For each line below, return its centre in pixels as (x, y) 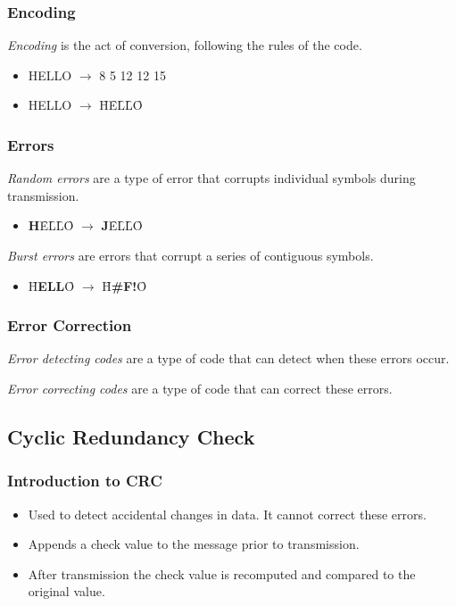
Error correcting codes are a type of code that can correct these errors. (200, 388)
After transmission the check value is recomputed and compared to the (222, 573)
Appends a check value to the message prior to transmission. (194, 544)
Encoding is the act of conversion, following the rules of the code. (185, 45)
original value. (66, 591)
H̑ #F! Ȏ (124, 285)
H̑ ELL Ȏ (51, 285)
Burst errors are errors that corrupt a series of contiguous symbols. (191, 255)
